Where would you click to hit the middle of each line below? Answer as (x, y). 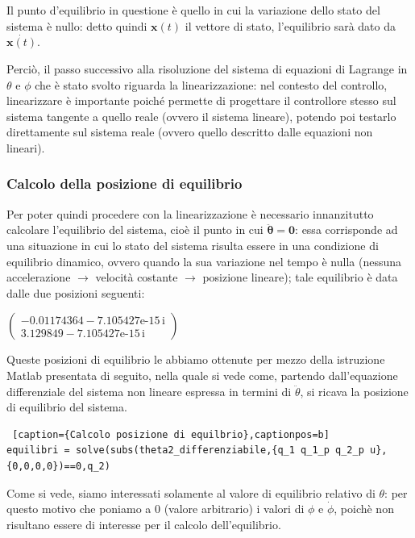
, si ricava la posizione (354, 391)
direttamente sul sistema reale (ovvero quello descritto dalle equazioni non (190, 132)
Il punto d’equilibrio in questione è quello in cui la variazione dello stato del (193, 10)
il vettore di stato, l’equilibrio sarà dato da (290, 25)
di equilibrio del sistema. (67, 407)
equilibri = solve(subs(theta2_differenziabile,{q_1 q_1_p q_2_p (185, 450)
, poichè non (364, 509)
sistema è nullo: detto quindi (77, 25)
